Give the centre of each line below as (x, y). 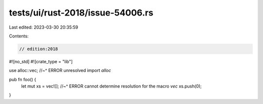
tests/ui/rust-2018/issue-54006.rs (81, 13)
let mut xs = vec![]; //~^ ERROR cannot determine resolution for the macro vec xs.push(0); (112, 86)
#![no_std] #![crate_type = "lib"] (41, 61)
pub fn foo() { (23, 79)
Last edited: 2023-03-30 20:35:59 (44, 27)
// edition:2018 (39, 49)
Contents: (19, 36)
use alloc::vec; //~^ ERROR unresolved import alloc (60, 70)
